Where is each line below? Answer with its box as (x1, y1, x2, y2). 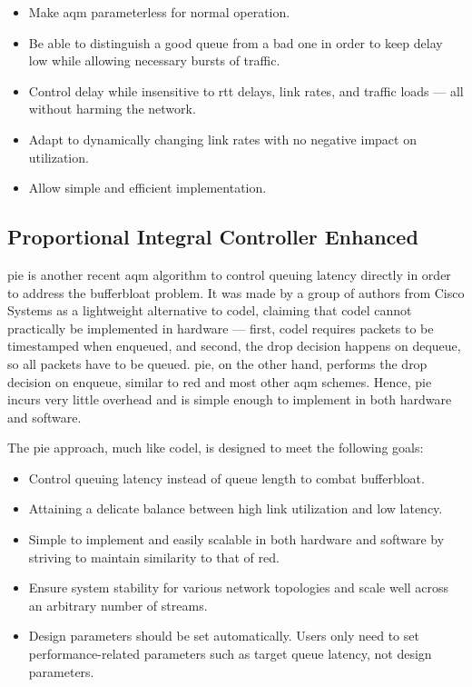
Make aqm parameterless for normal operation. (28, 3, 290, 21)
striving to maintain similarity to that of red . (28, 547, 280, 566)
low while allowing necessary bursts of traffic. (28, 51, 280, 70)
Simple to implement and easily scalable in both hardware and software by (28, 530, 445, 549)
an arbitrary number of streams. (28, 595, 208, 614)
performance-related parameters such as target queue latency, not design (28, 644, 432, 663)
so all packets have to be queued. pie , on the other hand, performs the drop (7, 353, 428, 373)
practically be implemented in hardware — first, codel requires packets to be (7, 318, 434, 337)
